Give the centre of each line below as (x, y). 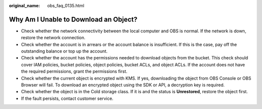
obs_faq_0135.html (66, 6)
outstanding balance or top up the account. (64, 51)
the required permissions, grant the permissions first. (74, 71)
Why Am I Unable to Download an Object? (73, 19)
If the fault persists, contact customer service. (67, 98)
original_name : (25, 6)
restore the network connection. (53, 38)
